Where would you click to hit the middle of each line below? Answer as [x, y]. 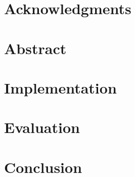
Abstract [35, 48]
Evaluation [42, 127]
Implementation [60, 87]
